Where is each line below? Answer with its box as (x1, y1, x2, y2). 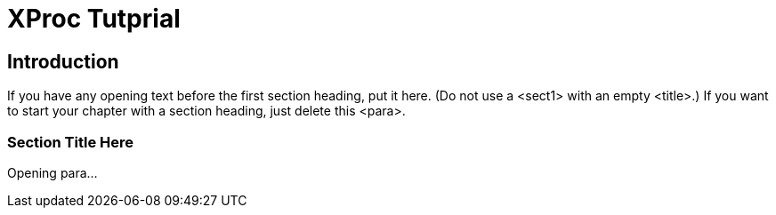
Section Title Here (7, 132, 134, 151)
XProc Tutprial (7, 4, 181, 34)
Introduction (7, 50, 119, 73)
